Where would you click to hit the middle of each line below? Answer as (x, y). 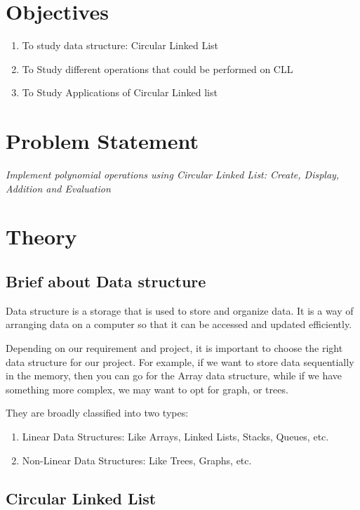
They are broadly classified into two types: (97, 413)
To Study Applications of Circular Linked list (120, 92)
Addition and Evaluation (58, 188)
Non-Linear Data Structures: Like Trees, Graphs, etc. (137, 460)
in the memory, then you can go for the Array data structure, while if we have (174, 375)
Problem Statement (102, 141)
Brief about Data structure (106, 281)
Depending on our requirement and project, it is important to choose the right (174, 347)
